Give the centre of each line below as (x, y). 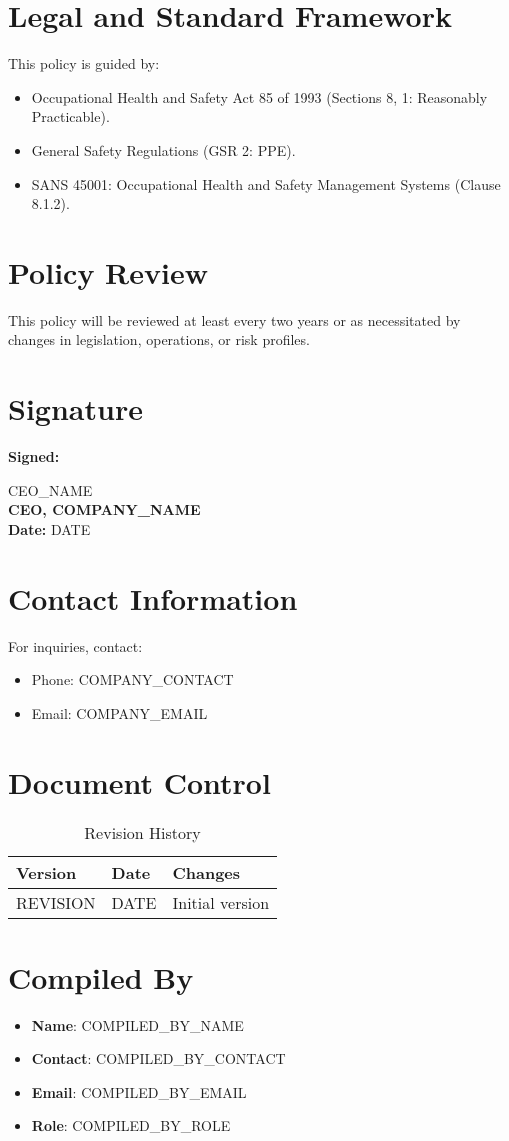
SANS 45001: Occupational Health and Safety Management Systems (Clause (266, 183)
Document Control (139, 781)
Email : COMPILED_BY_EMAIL (139, 1091)
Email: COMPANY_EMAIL (119, 712)
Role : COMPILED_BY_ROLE (131, 1125)
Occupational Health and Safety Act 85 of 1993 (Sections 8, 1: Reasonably (259, 96)
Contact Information (153, 597)
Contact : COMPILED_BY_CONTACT (158, 1058)
